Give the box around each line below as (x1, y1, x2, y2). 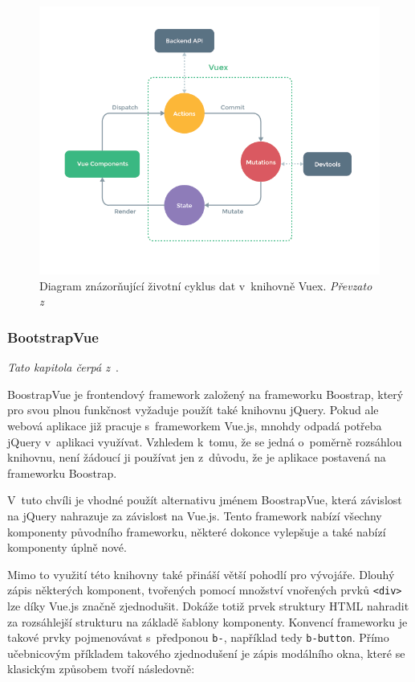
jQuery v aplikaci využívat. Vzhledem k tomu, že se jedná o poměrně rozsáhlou (7, 433, 402, 450)
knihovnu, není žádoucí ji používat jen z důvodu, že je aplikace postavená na (7, 449, 386, 466)
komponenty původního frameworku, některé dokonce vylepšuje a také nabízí (7, 523, 386, 540)
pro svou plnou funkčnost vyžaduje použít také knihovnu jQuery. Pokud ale (7, 401, 379, 418)
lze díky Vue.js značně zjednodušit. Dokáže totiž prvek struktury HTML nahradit (7, 598, 409, 614)
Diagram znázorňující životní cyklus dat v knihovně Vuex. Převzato (39, 277, 372, 294)
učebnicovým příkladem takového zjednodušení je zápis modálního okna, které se (7, 644, 405, 661)
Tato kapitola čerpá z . (7, 359, 119, 376)
